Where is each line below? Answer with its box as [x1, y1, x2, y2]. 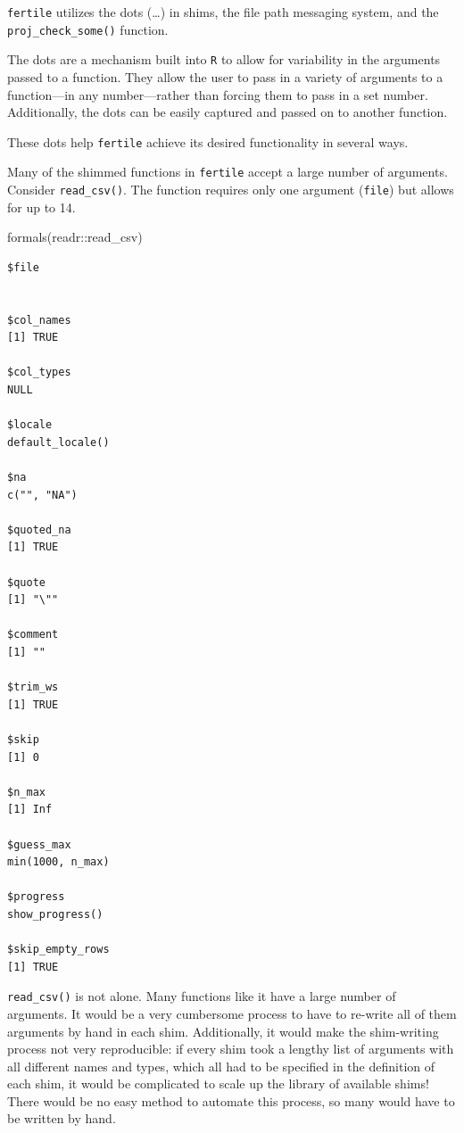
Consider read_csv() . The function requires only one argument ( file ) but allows [7, 180, 454, 199]
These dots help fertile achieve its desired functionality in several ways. [7, 132, 409, 151]
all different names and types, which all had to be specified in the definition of [7, 1056, 435, 1075]
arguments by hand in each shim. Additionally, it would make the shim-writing [7, 1021, 439, 1040]
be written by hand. [7, 1109, 116, 1128]
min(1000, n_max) [7, 856, 110, 869]
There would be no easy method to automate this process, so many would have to [7, 1091, 455, 1110]
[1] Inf [7, 803, 53, 816]
